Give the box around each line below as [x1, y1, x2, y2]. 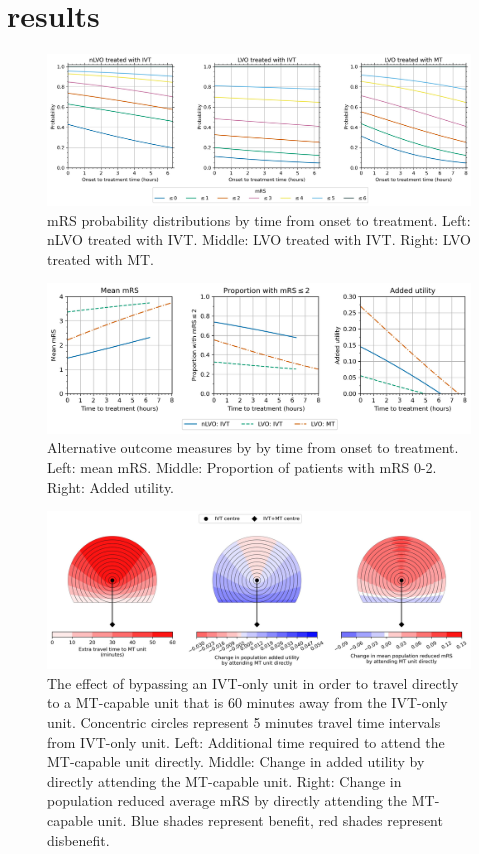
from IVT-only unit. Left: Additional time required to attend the [47, 731, 445, 752]
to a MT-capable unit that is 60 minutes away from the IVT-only [47, 692, 448, 713]
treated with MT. [47, 248, 154, 269]
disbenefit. [47, 829, 110, 850]
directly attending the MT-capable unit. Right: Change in [47, 770, 402, 791]
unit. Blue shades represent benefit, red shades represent [97, 810, 443, 831]
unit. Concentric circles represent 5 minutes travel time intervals [47, 712, 441, 733]
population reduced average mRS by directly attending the [47, 790, 408, 811]
